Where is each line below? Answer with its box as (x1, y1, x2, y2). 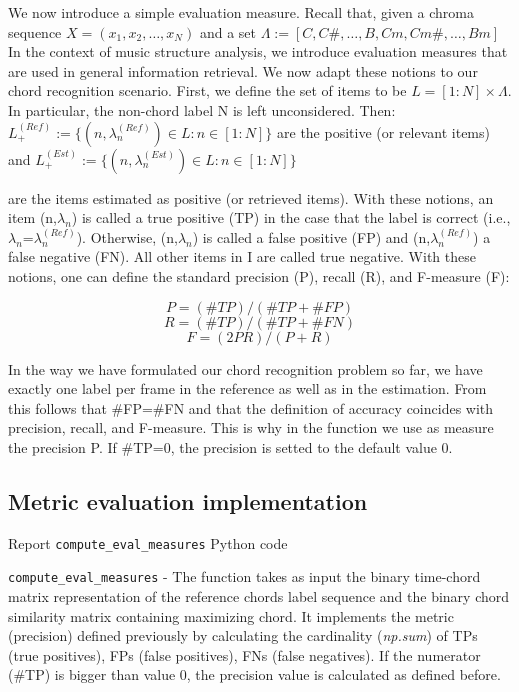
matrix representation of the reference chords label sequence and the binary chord (8, 586, 510, 607)
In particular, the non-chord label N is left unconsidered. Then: (8, 99, 396, 120)
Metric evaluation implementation (8, 485, 368, 516)
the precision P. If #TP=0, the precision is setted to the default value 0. (8, 436, 453, 457)
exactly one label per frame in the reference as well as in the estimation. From (8, 378, 487, 399)
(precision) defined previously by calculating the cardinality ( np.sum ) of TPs (8, 625, 478, 646)
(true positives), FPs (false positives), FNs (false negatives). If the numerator (8, 644, 481, 665)
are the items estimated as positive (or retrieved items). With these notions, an (8, 187, 494, 208)
